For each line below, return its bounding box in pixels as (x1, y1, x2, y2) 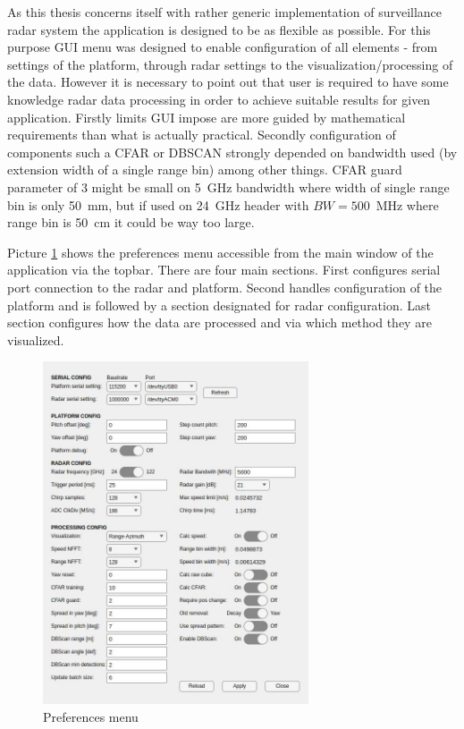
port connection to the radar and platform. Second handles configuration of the (7, 277, 443, 296)
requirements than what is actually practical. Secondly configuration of (7, 125, 396, 144)
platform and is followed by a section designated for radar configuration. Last (7, 295, 432, 314)
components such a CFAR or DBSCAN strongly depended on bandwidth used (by (7, 142, 458, 161)
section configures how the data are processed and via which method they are (7, 313, 432, 332)
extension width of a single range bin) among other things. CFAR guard (7, 160, 402, 179)
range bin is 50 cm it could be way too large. (7, 213, 255, 232)
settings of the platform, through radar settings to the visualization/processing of (7, 55, 453, 73)
